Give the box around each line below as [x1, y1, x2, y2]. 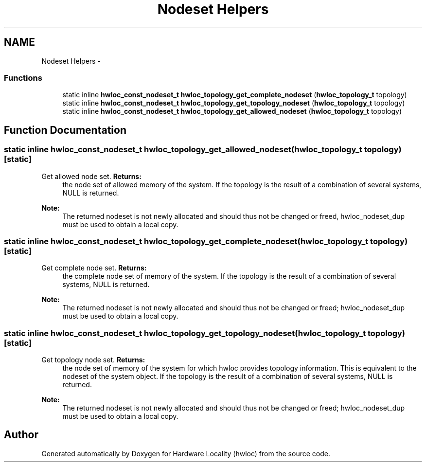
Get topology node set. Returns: [41, 356, 145, 364]
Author [4, 429, 38, 441]
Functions [4, 72, 42, 83]
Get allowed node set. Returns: [41, 172, 142, 180]
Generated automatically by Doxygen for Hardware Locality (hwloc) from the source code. [41, 449, 330, 458]
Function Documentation [4, 124, 126, 136]
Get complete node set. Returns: [41, 264, 147, 272]
